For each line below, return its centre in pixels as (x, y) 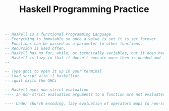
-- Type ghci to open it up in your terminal (53, 71)
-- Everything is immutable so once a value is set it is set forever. (81, 39)
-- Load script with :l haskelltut (42, 76)
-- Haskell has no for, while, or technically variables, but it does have (86, 53)
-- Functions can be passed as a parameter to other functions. (74, 44)
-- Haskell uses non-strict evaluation (47, 90)
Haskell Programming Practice (84, 9)
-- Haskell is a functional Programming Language (58, 34)
